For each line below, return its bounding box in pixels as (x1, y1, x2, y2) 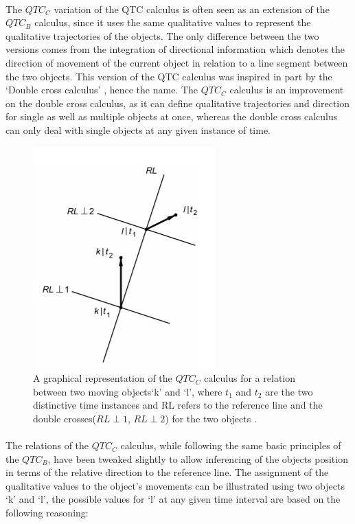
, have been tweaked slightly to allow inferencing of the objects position (47, 451, 348, 466)
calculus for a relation (204, 371, 295, 385)
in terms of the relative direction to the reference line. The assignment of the (5, 465, 329, 479)
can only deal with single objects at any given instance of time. (5, 122, 271, 137)
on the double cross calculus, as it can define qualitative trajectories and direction (5, 95, 350, 110)
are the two (265, 384, 313, 398)
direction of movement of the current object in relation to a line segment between (5, 55, 348, 69)
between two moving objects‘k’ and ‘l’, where (33, 384, 222, 398)
